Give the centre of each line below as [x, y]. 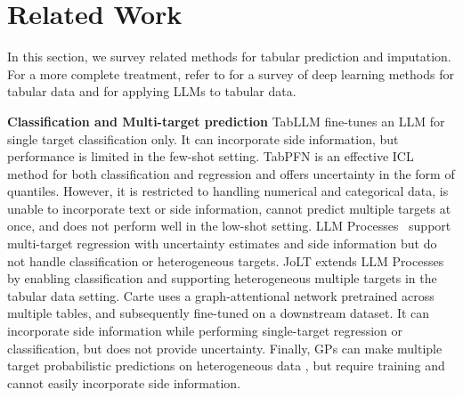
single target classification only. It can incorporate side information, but [203, 138]
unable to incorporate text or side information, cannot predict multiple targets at [229, 208]
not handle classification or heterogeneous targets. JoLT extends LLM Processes [226, 260]
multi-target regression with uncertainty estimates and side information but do [222, 244]
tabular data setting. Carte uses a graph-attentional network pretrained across [221, 295]
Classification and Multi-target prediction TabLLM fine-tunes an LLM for [226, 121]
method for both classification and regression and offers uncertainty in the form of [231, 173]
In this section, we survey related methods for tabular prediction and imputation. [229, 57]
